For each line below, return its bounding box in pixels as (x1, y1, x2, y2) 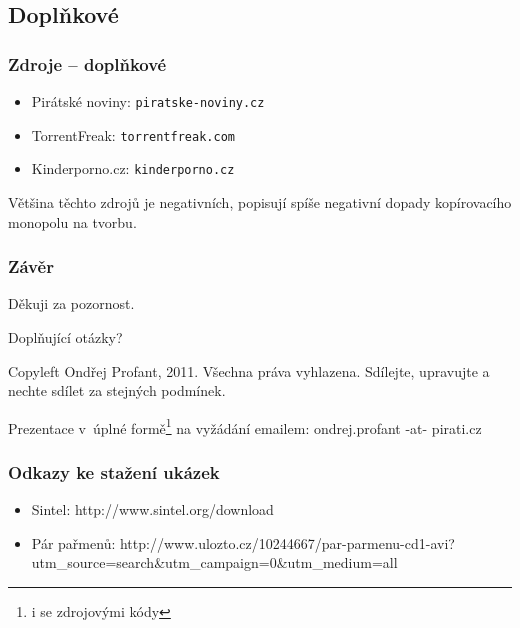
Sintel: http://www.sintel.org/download (31, 499, 274, 520)
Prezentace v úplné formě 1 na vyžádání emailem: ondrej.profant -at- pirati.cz (8, 414, 482, 438)
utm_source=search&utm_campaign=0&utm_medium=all (31, 552, 398, 573)
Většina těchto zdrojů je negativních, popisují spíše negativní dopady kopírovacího (8, 191, 512, 212)
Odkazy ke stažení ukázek (8, 459, 220, 484)
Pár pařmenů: (31, 532, 116, 553)
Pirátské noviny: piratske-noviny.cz (31, 91, 265, 111)
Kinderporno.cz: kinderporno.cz (31, 158, 235, 179)
